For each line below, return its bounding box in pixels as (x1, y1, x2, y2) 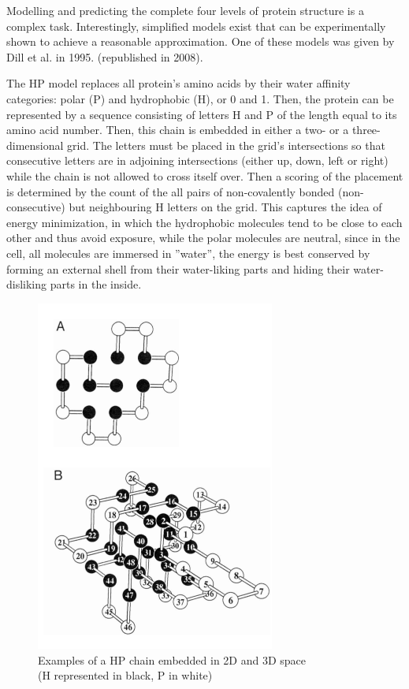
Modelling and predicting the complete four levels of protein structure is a (6, 2, 364, 18)
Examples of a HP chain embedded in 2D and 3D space (38, 651, 307, 668)
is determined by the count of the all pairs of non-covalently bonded (6, 183, 335, 199)
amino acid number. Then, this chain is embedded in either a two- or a (6, 121, 349, 138)
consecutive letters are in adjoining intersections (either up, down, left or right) (6, 152, 389, 169)
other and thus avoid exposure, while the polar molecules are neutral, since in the (6, 229, 400, 246)
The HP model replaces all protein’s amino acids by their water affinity (6, 75, 351, 91)
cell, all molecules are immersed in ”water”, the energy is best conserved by (6, 244, 370, 261)
